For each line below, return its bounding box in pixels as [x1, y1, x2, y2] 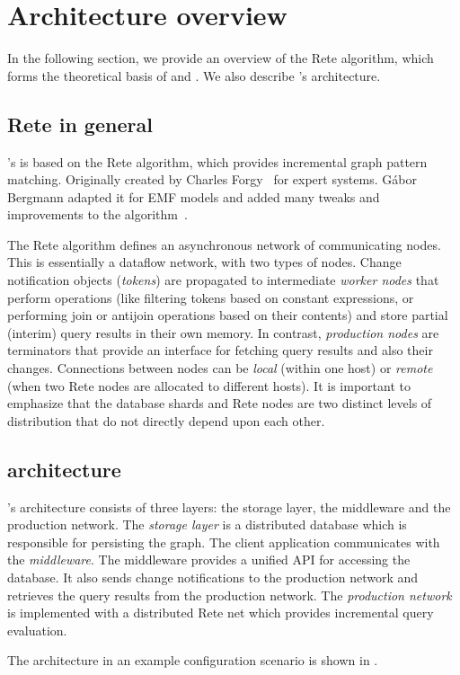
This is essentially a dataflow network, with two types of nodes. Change [7, 253, 402, 271]
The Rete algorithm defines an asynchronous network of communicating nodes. [7, 235, 441, 253]
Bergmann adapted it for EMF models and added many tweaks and [7, 187, 380, 206]
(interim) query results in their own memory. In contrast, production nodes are [7, 323, 439, 342]
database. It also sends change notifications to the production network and [7, 568, 419, 586]
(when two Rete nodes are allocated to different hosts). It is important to [7, 376, 411, 395]
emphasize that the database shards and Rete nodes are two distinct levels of [7, 394, 432, 413]
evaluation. [7, 620, 67, 639]
